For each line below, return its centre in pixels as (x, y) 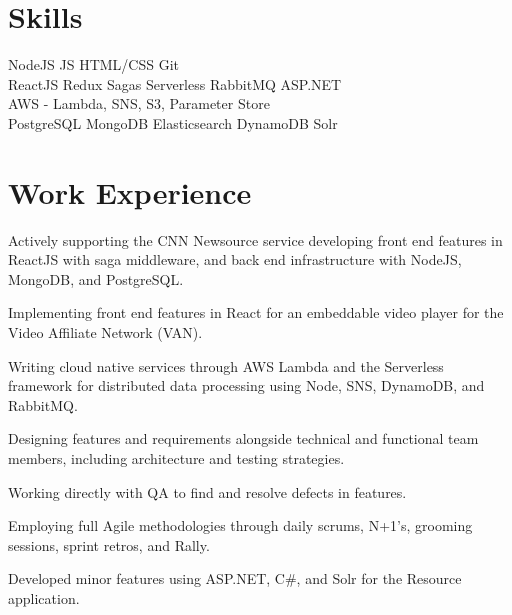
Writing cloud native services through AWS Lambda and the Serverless (226, 365)
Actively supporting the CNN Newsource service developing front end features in (255, 239)
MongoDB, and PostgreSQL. (96, 278)
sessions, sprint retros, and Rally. (109, 544)
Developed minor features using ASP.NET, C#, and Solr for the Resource (235, 578)
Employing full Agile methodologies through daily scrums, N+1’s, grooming (240, 525)
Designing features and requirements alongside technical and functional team (243, 438)
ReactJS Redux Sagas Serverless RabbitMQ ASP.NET (175, 83)
